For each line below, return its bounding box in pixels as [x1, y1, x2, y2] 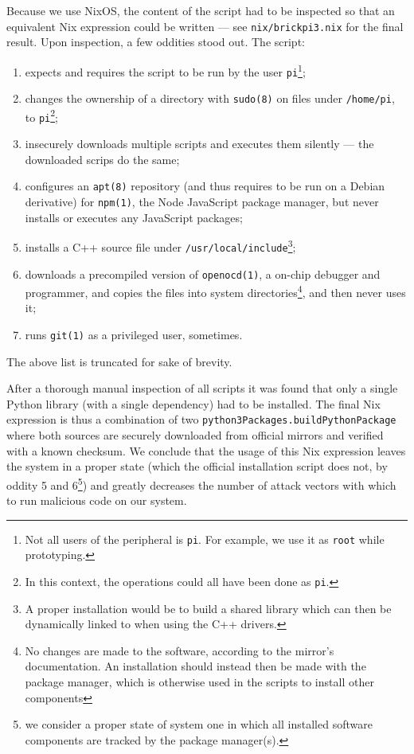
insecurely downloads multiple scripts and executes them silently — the [25, 135, 374, 152]
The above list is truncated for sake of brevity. [6, 353, 232, 369]
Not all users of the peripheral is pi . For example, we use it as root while [25, 530, 385, 547]
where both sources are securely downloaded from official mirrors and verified [6, 427, 384, 443]
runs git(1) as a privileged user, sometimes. [25, 326, 243, 343]
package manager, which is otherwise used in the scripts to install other [25, 674, 374, 690]
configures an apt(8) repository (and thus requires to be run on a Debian [25, 178, 385, 194]
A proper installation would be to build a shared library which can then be [25, 600, 392, 616]
